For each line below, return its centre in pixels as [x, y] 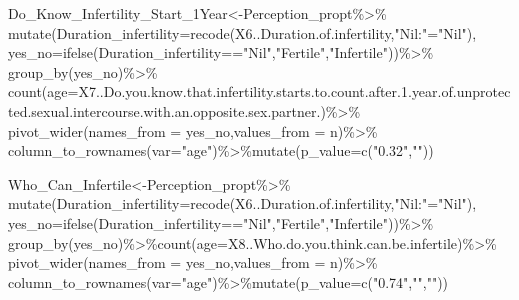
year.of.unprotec [461, 91]
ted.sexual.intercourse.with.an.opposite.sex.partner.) [167, 110]
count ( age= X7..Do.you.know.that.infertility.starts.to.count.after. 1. [210, 91]
